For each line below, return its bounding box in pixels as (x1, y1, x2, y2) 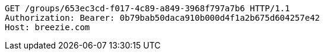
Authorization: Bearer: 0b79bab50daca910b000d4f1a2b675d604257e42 (5, 13, 320, 22)
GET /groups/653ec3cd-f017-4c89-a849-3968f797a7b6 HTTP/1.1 (5, 4, 290, 13)
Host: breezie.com (5, 22, 90, 32)
